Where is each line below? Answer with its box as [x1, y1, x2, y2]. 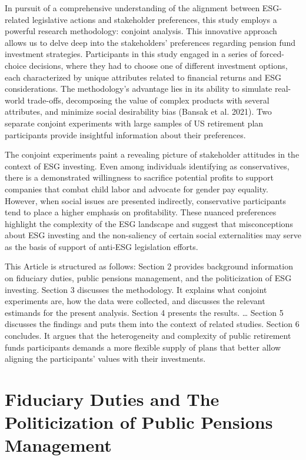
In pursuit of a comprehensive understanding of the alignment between [5, 2, 260, 14]
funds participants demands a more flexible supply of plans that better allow [5, 341, 281, 353]
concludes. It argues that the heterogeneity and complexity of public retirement [5, 329, 291, 342]
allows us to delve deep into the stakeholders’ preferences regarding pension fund [5, 36, 296, 48]
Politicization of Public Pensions [5, 410, 273, 434]
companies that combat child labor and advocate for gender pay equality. [5, 182, 268, 195]
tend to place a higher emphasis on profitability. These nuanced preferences [5, 206, 277, 218]
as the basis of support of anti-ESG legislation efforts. [5, 240, 198, 252]
